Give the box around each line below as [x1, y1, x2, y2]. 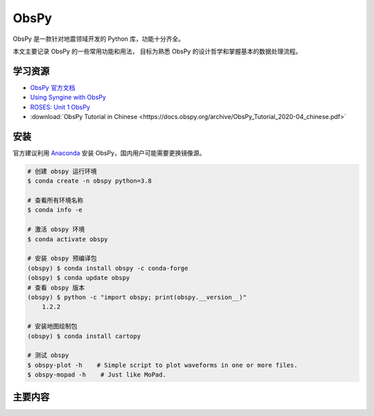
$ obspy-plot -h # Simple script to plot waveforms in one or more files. [27, 361, 298, 369]
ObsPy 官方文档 [30, 83, 75, 91]
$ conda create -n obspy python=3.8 [27, 177, 152, 185]
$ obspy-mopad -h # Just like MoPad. [27, 371, 166, 379]
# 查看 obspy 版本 [27, 284, 85, 291]
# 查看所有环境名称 [27, 197, 84, 204]
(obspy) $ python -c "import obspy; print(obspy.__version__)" [27, 293, 247, 301]
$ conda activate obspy [27, 235, 109, 243]
